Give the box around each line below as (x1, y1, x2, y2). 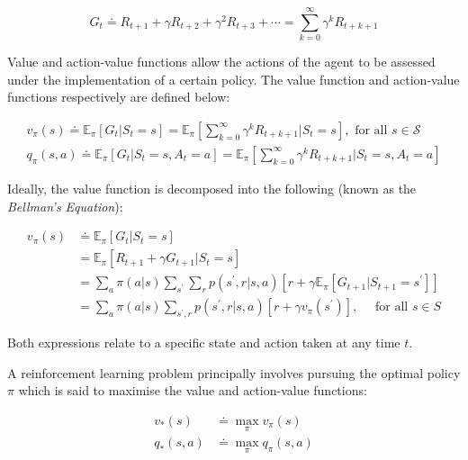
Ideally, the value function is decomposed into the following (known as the (7, 178, 417, 197)
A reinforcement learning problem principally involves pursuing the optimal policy (7, 363, 461, 382)
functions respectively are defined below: (7, 87, 230, 106)
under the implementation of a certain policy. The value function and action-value (7, 69, 460, 88)
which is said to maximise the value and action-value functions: (18, 381, 367, 400)
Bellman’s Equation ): (7, 196, 123, 215)
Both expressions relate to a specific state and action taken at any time (7, 333, 400, 352)
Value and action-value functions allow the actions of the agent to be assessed (7, 52, 436, 71)
